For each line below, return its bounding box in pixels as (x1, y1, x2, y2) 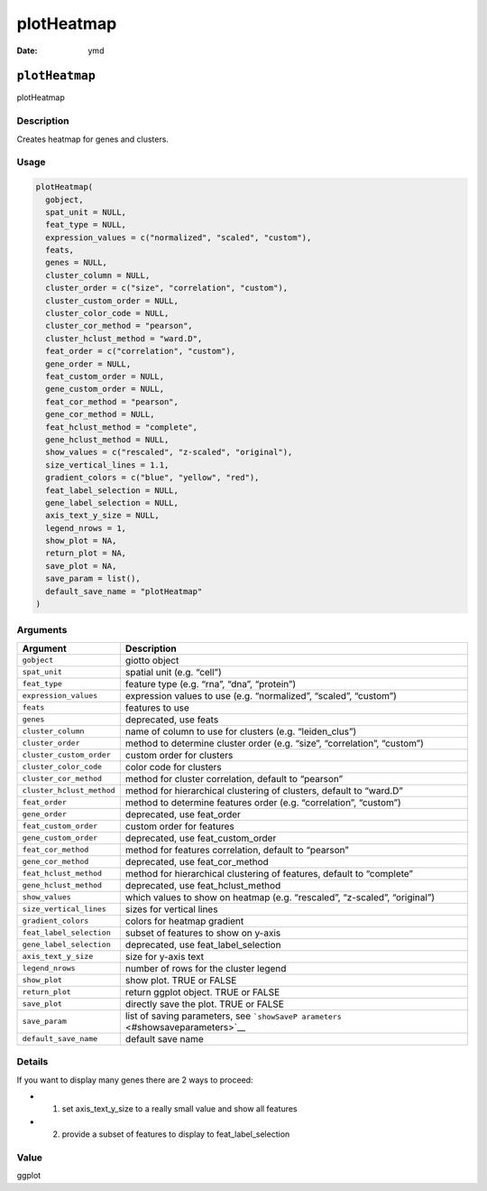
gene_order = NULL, (45, 358, 132, 369)
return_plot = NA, (45, 548, 126, 559)
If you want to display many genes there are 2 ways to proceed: (16, 1075, 253, 1085)
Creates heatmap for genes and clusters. (16, 134, 169, 144)
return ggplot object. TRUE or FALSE (124, 985, 280, 998)
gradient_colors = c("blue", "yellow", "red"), (45, 472, 260, 483)
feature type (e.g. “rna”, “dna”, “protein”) (124, 677, 297, 690)
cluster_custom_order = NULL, (45, 295, 179, 306)
